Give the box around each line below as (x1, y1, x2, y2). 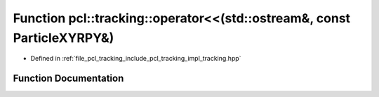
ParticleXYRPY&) (13, 30, 114, 45)
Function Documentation (13, 73, 124, 84)
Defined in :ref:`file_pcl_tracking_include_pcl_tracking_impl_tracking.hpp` (30, 54, 241, 63)
